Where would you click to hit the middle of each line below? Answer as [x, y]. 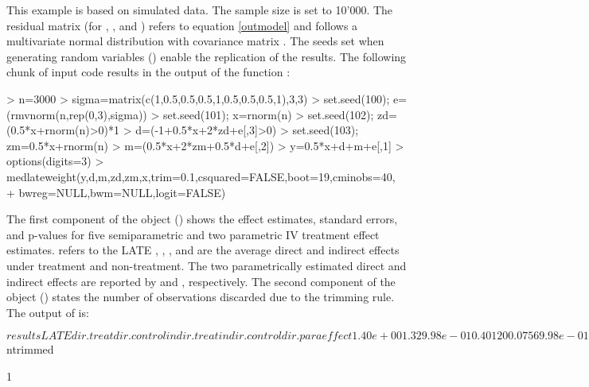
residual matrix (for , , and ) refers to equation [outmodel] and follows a [182, 25]
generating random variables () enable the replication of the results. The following [207, 56]
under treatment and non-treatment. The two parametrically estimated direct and [207, 265]
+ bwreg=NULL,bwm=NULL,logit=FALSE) [116, 192]
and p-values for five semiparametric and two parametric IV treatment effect [193, 234]
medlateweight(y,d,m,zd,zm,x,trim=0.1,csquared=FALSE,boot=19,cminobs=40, [201, 176]
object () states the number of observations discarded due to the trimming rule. [201, 297]
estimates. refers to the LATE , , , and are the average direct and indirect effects [203, 250]
